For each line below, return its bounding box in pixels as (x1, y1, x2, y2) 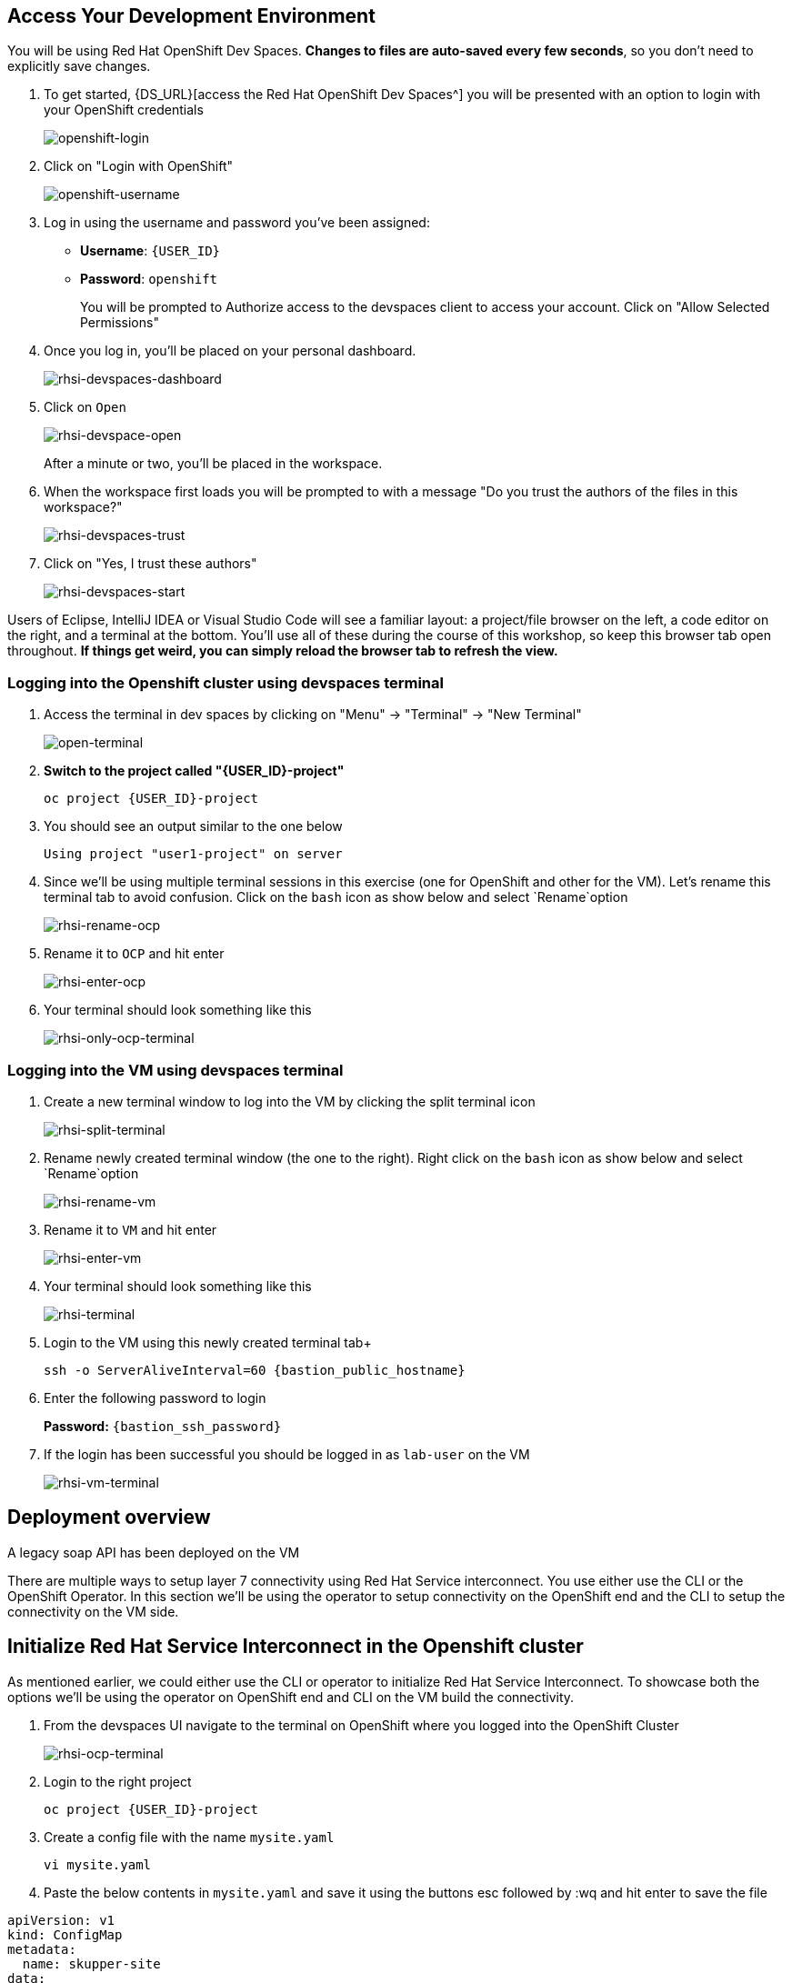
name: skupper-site (22, 1956, 161, 1971)
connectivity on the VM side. (7, 1603, 179, 1619)
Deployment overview (7, 1506, 211, 1529)
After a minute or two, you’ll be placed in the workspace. (44, 456, 383, 472)
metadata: (7, 1941, 76, 1957)
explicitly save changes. (7, 58, 151, 75)
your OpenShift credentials (44, 102, 204, 118)
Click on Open (44, 399, 126, 416)
